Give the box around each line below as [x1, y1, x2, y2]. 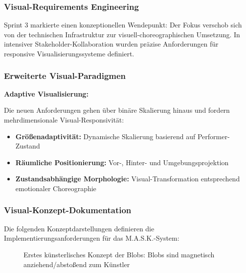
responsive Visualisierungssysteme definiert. [4, 49, 134, 58]
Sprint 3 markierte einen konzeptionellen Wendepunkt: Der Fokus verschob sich [4, 20, 242, 30]
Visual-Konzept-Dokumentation [4, 204, 132, 216]
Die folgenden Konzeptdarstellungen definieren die [4, 223, 155, 233]
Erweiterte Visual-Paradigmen [4, 69, 126, 81]
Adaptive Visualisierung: [4, 88, 89, 99]
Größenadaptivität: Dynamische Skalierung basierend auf [15, 131, 196, 141]
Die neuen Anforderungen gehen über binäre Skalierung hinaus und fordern [4, 105, 230, 115]
